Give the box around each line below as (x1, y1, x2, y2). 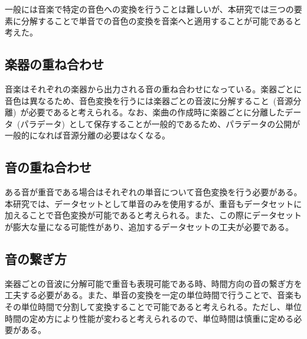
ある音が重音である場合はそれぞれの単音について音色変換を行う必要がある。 (5, 186, 302, 198)
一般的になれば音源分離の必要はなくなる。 (5, 129, 170, 141)
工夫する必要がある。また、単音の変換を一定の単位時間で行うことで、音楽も (5, 289, 302, 301)
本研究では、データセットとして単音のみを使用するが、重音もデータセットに (5, 197, 302, 209)
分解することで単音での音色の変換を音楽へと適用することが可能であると (21, 14, 302, 27)
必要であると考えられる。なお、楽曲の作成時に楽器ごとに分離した (28, 106, 285, 118)
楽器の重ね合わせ (5, 55, 104, 73)
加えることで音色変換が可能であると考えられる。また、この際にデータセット (5, 209, 302, 221)
